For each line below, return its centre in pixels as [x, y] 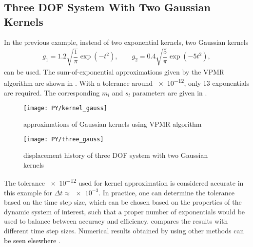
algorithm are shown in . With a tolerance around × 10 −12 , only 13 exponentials [127, 82]
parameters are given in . [170, 92]
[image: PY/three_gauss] [64, 140]
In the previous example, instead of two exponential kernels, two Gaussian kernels [126, 42]
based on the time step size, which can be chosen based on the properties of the [123, 202]
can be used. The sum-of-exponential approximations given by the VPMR [114, 71]
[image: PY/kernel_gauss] [65, 108]
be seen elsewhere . [32, 240]
